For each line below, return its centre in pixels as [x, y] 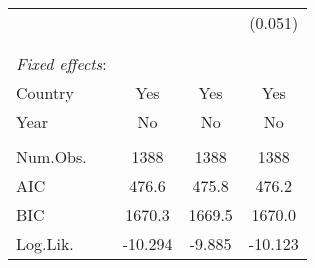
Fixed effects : [61, 63]
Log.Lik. [45, 243]
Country [45, 92]
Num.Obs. [51, 156]
